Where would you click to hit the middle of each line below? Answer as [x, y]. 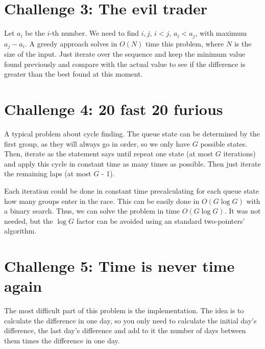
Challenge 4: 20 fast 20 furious [114, 109]
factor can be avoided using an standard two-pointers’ [161, 220]
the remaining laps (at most [48, 173]
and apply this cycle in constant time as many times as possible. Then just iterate [132, 163]
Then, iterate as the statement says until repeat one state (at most [109, 154]
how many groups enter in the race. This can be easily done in [102, 201]
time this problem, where [185, 43]
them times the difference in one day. [62, 340]
